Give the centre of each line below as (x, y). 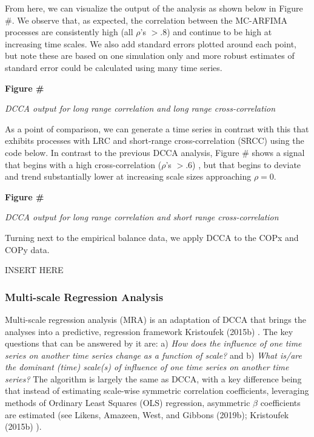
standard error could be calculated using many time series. (114, 67)
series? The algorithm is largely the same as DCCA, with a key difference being (153, 378)
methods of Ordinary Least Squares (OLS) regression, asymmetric (128, 403)
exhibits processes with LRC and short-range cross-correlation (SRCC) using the (155, 141)
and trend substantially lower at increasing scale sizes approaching (128, 176)
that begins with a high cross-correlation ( (83, 164)
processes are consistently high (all (69, 32)
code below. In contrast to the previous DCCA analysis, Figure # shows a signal (155, 152)
